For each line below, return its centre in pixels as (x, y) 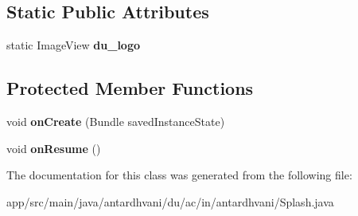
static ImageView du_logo (74, 45)
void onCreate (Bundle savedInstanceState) (116, 121)
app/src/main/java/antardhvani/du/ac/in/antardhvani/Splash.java (170, 201)
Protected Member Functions (130, 88)
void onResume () (54, 148)
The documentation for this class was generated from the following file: (179, 175)
